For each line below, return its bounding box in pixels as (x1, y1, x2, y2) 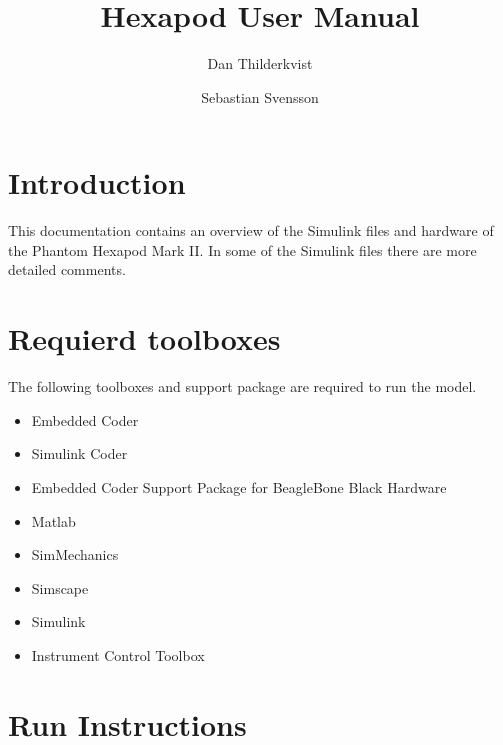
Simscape (31, 577, 89, 598)
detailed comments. (8, 259, 126, 280)
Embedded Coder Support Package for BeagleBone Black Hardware (31, 476, 447, 497)
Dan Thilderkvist (207, 53, 313, 74)
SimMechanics (31, 544, 119, 565)
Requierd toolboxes (8, 318, 281, 359)
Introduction (8, 162, 186, 203)
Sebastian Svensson (201, 86, 319, 107)
